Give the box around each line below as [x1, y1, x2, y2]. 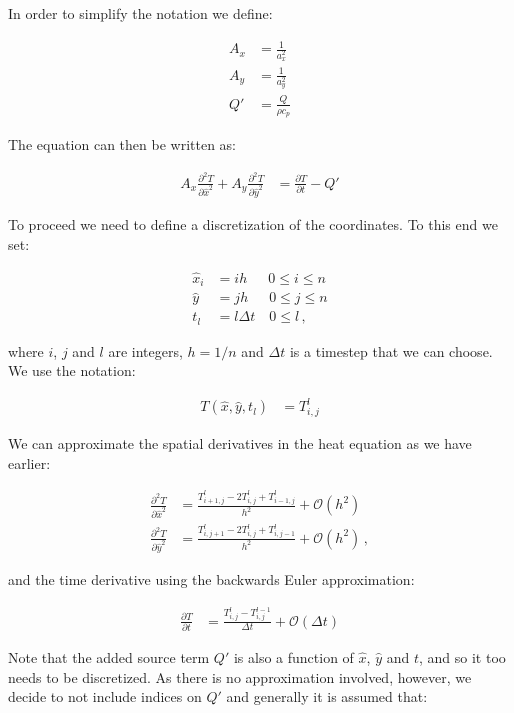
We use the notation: [8, 360, 136, 381]
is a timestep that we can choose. [289, 340, 493, 361]
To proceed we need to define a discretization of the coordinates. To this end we [8, 214, 498, 235]
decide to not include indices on [8, 686, 202, 707]
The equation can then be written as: [8, 134, 237, 155]
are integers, [108, 340, 183, 361]
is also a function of [233, 646, 354, 667]
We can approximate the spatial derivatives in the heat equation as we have [8, 433, 472, 454]
